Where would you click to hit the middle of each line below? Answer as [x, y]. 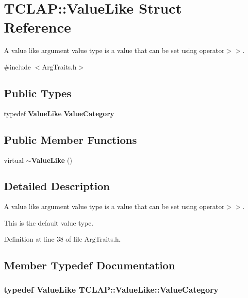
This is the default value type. [49, 222]
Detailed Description [57, 186]
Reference [38, 27]
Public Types [38, 93]
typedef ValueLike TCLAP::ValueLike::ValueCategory [111, 289]
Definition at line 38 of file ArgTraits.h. [62, 239]
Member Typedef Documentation [90, 265]
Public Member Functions [70, 139]
